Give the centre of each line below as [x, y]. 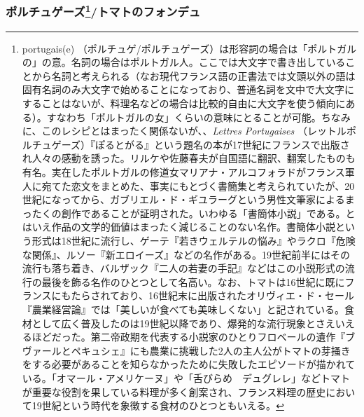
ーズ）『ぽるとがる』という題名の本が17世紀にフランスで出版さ [205, 144]
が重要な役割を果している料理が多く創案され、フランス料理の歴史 [174, 391]
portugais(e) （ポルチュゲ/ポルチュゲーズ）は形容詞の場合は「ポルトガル [189, 48]
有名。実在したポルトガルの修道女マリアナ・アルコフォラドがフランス [183, 172]
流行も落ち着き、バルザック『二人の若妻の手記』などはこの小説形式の [183, 268]
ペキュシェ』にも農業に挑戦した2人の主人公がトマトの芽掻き [211, 350]
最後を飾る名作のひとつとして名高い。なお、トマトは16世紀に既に [193, 281]
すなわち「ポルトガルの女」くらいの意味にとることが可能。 [184, 117]
